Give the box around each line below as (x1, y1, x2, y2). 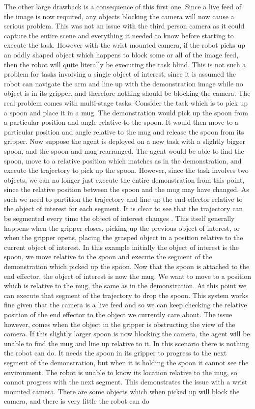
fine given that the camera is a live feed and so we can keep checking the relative (4, 300, 247, 310)
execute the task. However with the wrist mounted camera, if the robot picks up (4, 40, 246, 50)
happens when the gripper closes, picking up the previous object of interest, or (4, 222, 240, 233)
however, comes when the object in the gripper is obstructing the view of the (4, 319, 235, 329)
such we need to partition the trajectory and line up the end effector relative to (4, 193, 243, 204)
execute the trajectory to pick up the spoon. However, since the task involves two (4, 165, 249, 175)
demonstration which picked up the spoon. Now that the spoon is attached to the (4, 261, 250, 272)
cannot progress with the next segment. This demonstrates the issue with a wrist (4, 377, 248, 387)
